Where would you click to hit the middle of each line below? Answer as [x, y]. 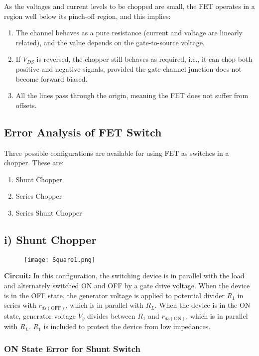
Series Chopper [39, 196]
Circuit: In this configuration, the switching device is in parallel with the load [124, 276]
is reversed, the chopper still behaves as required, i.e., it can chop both [144, 59]
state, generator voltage [40, 315]
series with [20, 305]
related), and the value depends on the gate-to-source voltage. [110, 42]
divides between [111, 315]
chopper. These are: [34, 163]
